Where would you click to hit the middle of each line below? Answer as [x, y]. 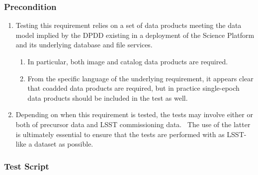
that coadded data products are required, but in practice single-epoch [133, 88]
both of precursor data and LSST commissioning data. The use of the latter [133, 124]
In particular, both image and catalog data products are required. [128, 61]
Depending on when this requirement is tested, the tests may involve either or [134, 114]
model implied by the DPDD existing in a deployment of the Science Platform [135, 35]
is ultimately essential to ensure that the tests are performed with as [120, 134]
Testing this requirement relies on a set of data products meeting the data [129, 25]
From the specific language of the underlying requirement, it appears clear [140, 78]
